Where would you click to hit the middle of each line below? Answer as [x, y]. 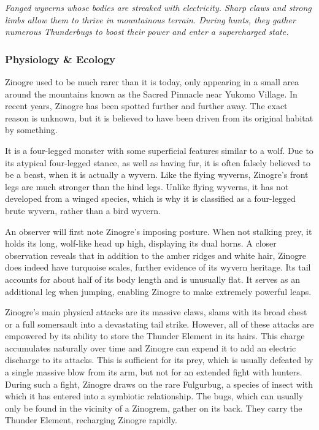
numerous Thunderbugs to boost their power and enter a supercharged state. [147, 32]
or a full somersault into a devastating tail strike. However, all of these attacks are [159, 324]
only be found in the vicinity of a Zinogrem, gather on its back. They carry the [154, 408]
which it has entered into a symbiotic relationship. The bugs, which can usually [154, 396]
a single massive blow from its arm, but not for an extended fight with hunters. [154, 372]
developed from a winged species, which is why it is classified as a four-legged [150, 198]
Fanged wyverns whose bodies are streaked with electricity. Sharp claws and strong [158, 7]
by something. [31, 130]
